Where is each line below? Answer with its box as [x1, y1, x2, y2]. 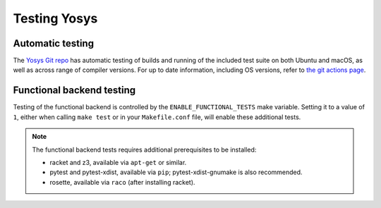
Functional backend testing [13, 85, 136, 97]
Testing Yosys [13, 11, 98, 26]
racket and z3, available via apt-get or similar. [49, 158, 187, 166]
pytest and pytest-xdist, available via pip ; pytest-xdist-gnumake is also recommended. [49, 168, 303, 176]
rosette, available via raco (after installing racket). [49, 178, 195, 186]
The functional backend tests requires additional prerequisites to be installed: [32, 145, 257, 154]
